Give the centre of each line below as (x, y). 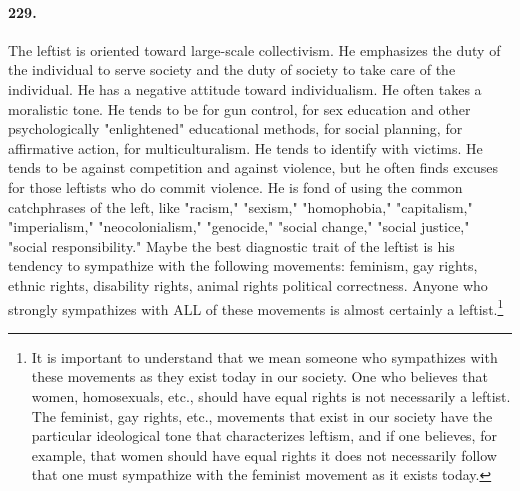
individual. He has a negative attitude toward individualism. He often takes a (245, 88)
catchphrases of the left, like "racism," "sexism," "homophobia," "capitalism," (240, 206)
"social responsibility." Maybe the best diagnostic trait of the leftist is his (231, 245)
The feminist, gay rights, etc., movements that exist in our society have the (262, 415)
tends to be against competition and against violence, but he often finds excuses (253, 167)
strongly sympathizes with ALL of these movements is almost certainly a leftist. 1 (256, 307)
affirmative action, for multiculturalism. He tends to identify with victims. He (245, 147)
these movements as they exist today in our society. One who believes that (260, 376)
